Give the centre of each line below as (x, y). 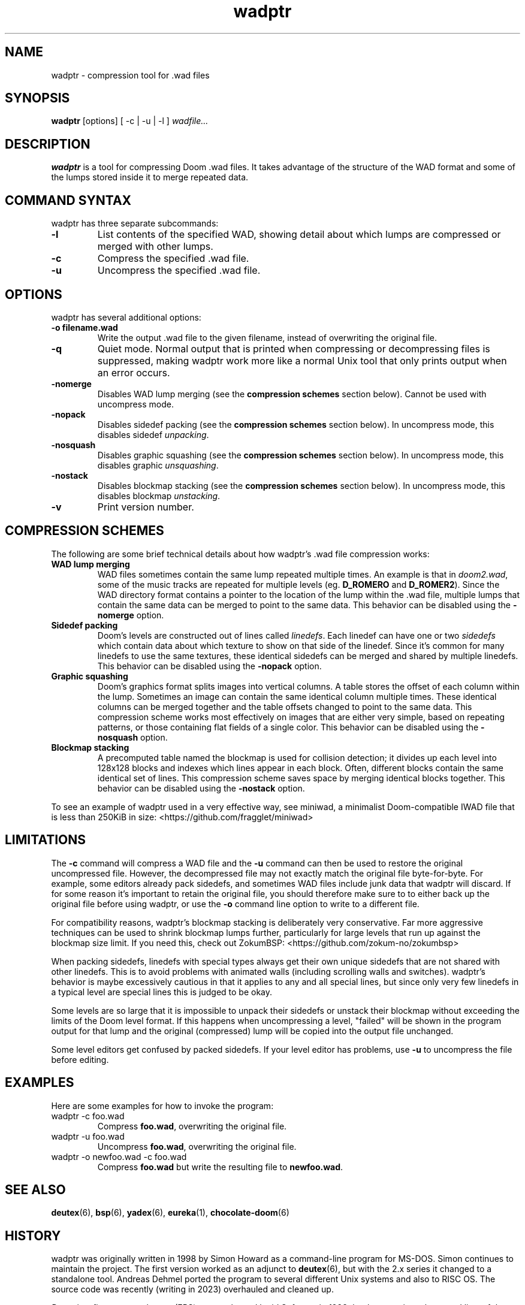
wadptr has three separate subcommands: (135, 223)
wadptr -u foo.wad (88, 1136)
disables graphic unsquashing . (158, 465)
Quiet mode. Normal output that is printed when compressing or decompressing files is (294, 348)
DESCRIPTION (48, 144)
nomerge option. (131, 615)
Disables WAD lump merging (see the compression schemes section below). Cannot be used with (292, 394)
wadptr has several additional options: (126, 317)
